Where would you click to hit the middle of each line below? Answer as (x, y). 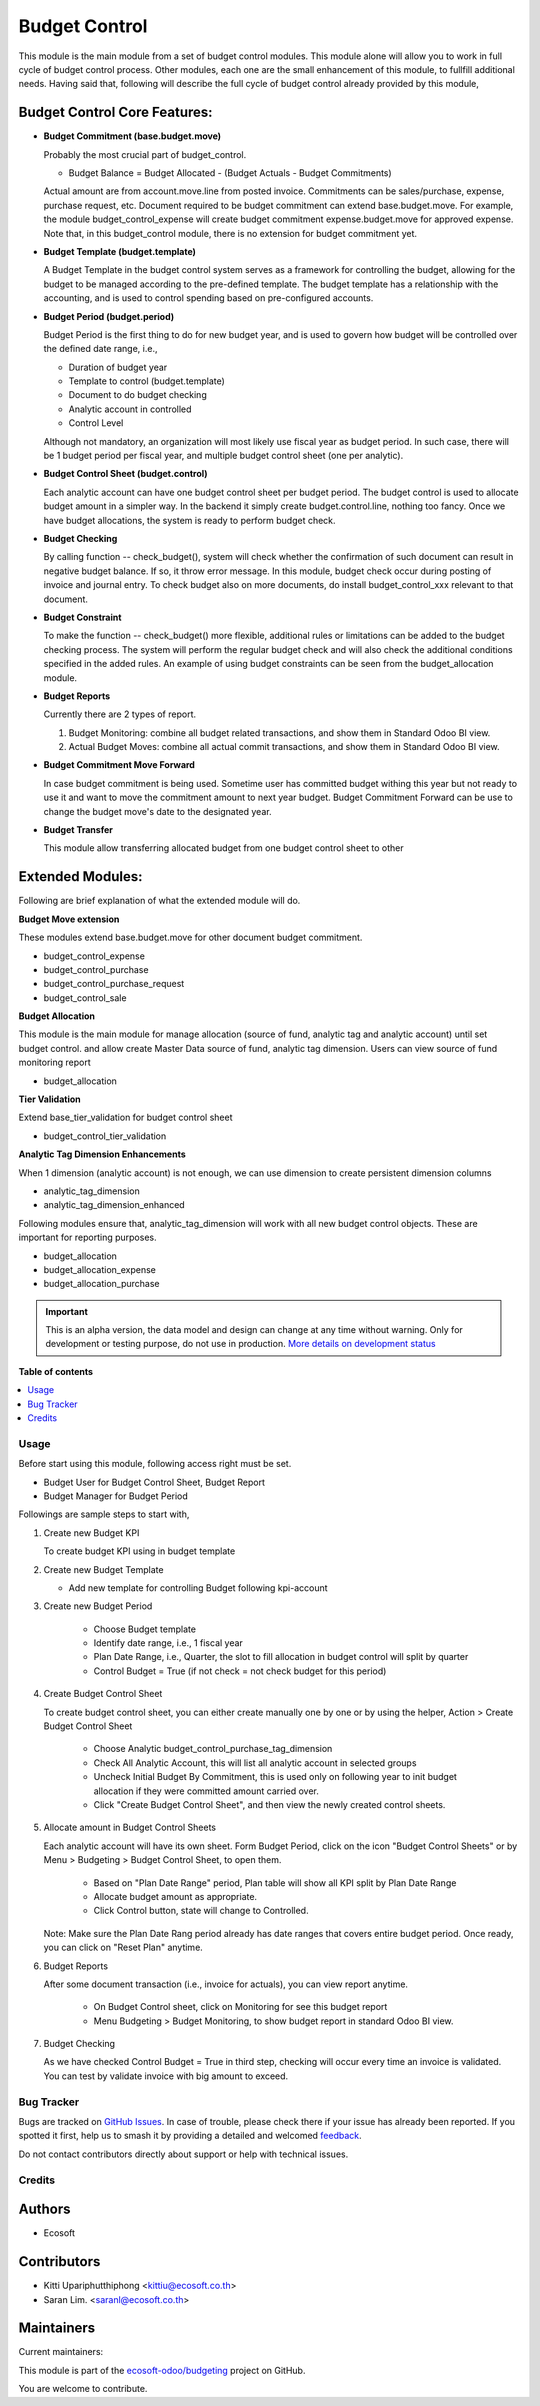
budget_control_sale (85, 997)
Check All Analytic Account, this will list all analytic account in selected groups (255, 1762)
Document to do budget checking (137, 395)
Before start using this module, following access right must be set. (155, 1464)
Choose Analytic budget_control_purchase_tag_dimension (213, 1749)
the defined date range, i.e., (100, 349)
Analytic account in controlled (130, 409)
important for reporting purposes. (87, 1237)
